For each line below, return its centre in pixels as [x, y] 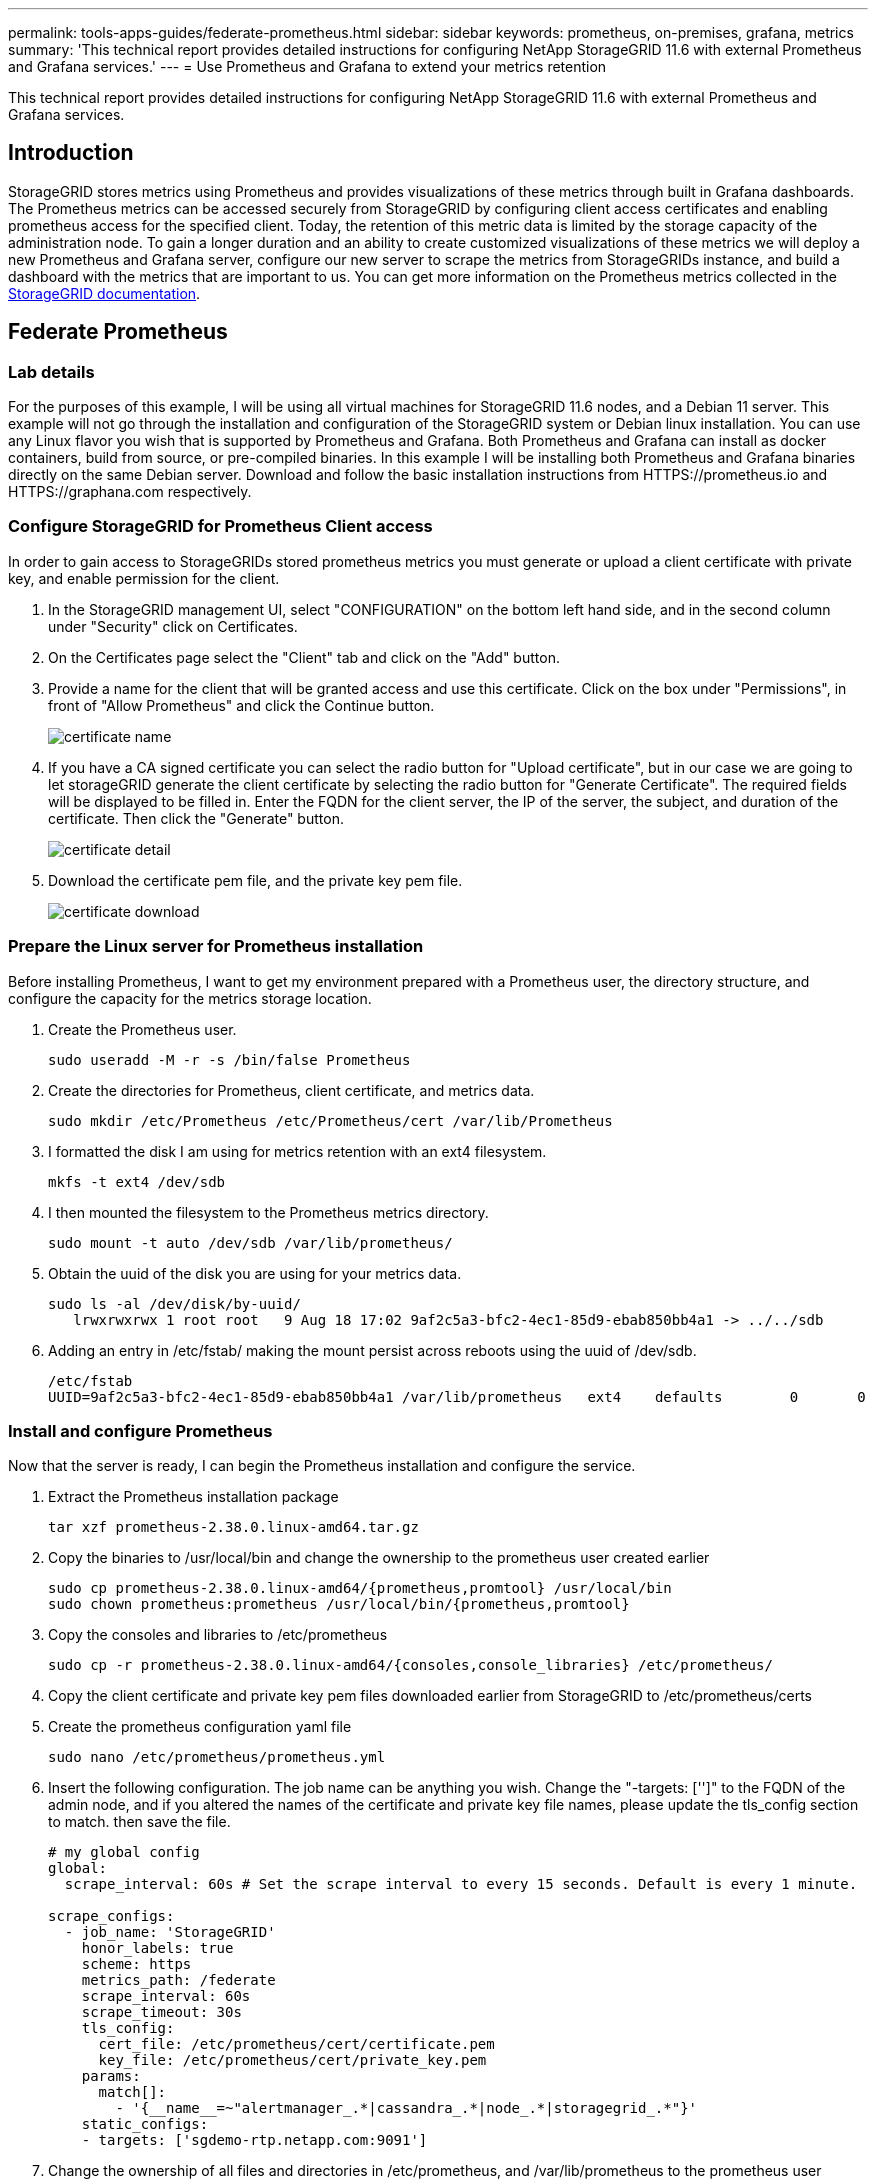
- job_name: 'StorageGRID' [170, 1932]
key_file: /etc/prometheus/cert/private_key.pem [292, 2060]
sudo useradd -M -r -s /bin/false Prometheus [229, 1059]
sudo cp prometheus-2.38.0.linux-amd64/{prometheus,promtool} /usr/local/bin [360, 1588]
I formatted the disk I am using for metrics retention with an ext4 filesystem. [297, 1151]
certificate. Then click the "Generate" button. [196, 818]
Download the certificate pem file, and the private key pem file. [255, 880]
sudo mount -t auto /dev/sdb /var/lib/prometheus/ [250, 1242]
